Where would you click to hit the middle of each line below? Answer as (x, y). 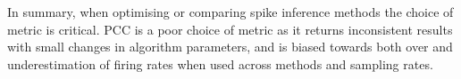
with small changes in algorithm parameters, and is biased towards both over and (230, 47)
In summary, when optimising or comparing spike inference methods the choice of (230, 12)
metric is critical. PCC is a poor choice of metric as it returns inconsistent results (230, 29)
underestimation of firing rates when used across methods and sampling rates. (220, 63)
